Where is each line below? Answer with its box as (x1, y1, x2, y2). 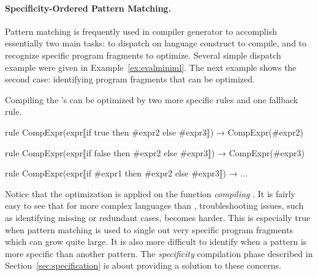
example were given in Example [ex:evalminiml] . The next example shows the (5, 60, 297, 73)
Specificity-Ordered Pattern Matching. (5, 1, 172, 14)
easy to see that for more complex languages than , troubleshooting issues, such (5, 199, 304, 212)
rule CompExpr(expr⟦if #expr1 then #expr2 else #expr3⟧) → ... (5, 167, 248, 180)
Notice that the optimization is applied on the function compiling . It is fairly (5, 187, 295, 200)
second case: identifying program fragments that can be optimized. (5, 73, 255, 85)
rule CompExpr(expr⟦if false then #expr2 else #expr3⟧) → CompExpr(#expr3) (5, 146, 305, 159)
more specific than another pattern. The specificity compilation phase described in (5, 247, 313, 260)
